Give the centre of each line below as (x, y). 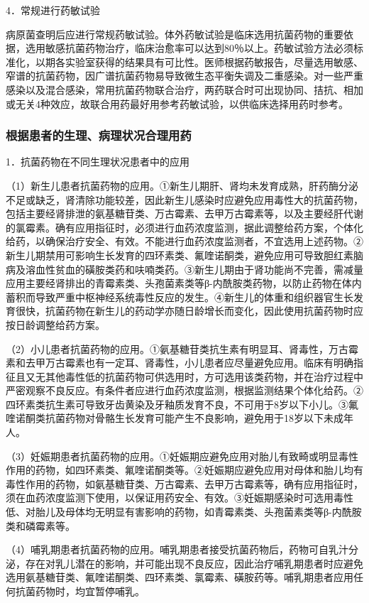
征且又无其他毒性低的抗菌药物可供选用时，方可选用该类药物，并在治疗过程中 (184, 376)
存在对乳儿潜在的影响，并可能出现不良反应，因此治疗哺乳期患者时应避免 (194, 563)
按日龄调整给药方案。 (55, 324)
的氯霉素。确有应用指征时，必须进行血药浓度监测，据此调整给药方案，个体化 (184, 227)
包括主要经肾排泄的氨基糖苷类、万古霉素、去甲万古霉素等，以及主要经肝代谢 (184, 213)
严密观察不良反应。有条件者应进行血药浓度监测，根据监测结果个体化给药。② (184, 390)
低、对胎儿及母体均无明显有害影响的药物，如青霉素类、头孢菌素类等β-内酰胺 (184, 512)
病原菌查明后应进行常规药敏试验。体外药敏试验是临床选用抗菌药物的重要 (175, 34)
